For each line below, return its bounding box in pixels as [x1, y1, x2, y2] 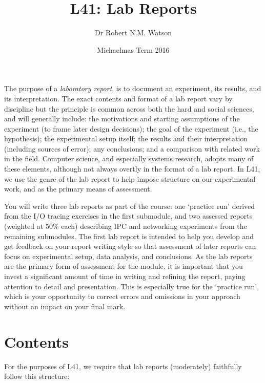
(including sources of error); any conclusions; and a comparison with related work [4, 143, 260, 154]
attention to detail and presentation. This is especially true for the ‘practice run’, [4, 281, 259, 291]
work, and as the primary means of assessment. [4, 183, 152, 194]
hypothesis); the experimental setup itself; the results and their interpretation [4, 133, 248, 144]
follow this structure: [4, 371, 70, 381]
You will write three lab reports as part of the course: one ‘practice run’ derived [4, 200, 255, 211]
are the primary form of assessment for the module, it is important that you [4, 261, 243, 271]
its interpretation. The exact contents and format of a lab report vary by [4, 93, 233, 103]
